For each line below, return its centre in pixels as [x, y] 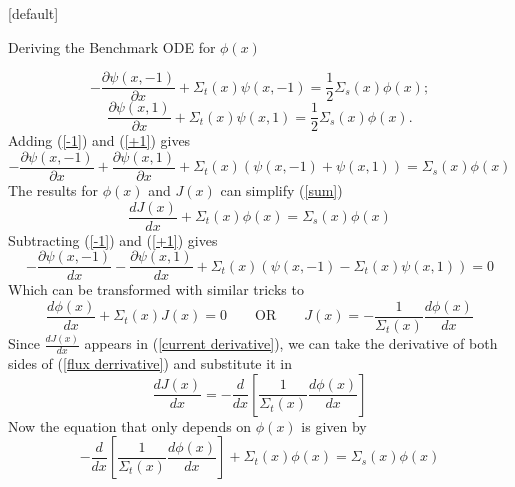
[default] [33, 13]
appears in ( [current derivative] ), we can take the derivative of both [291, 343]
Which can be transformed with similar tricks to [156, 289]
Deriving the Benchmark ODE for [112, 46]
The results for [53, 189]
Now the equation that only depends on [130, 425]
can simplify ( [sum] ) [281, 189]
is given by [334, 425]
